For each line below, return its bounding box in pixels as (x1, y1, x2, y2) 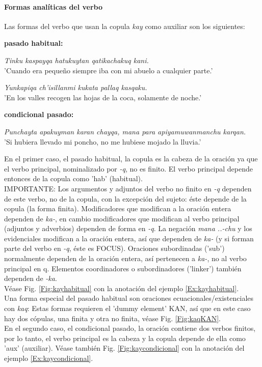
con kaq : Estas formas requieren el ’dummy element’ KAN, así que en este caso (4, 303, 251, 314)
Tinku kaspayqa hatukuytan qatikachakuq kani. (4, 54, 149, 65)
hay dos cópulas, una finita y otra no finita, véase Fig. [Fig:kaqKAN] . (4, 313, 221, 323)
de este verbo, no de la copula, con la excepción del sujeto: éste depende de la (4, 193, 247, 204)
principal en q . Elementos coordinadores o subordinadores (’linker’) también (4, 263, 242, 273)
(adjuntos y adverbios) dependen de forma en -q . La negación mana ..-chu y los (4, 223, 252, 234)
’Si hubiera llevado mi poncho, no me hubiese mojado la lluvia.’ (4, 136, 201, 147)
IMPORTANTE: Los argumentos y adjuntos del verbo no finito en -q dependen (4, 183, 252, 193)
